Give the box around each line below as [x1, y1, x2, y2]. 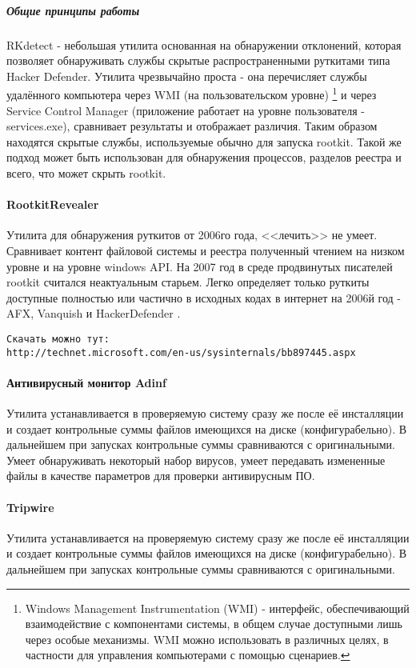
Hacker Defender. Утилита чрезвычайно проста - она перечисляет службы [6, 67, 367, 84]
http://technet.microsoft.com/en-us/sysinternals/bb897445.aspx [6, 346, 356, 358]
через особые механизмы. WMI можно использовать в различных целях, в [25, 630, 389, 647]
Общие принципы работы [6, 2, 140, 18]
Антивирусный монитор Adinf [6, 374, 166, 390]
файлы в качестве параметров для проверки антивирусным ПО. [6, 467, 315, 484]
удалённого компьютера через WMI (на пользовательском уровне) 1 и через [6, 84, 377, 102]
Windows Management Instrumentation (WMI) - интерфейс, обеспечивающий [25, 599, 410, 616]
